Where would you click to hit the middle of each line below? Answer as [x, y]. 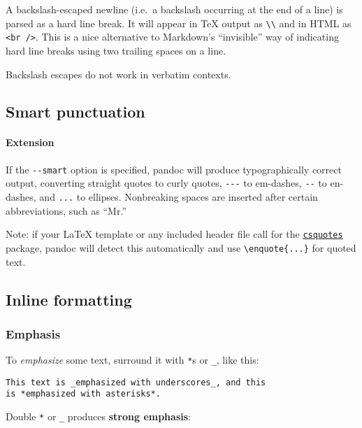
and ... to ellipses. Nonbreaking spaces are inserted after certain [179, 196]
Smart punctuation [75, 112]
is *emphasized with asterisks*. [83, 394]
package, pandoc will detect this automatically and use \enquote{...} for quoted [181, 247]
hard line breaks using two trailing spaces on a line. [116, 50]
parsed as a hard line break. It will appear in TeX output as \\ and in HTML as [179, 23]
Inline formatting [69, 299]
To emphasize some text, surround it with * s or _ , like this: [132, 360]
